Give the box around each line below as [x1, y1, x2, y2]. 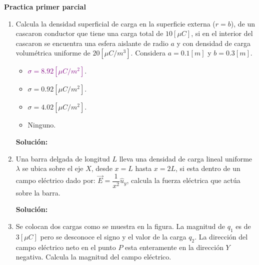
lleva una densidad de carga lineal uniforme [119, 153, 252, 163]
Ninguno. [27, 119, 56, 130]
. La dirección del [194, 231, 248, 241]
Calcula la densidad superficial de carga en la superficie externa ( [15, 18, 215, 28]
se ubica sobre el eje [22, 163, 83, 173]
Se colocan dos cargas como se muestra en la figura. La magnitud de [15, 221, 225, 231]
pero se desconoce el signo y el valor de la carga [40, 231, 186, 241]
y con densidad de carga [176, 37, 250, 48]
